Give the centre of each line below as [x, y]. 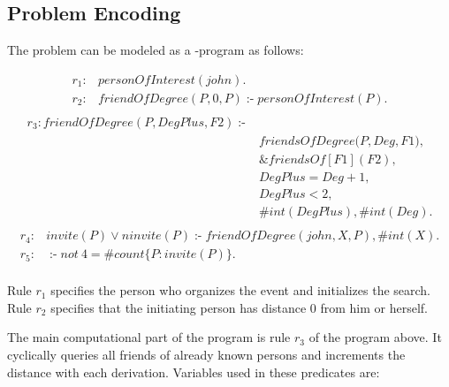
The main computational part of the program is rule [149, 337]
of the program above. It [375, 337]
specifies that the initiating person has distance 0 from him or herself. [239, 307]
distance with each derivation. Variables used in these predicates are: [194, 372]
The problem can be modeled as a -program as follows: [156, 50]
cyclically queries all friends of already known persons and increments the [206, 354]
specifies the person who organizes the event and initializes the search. [241, 290]
